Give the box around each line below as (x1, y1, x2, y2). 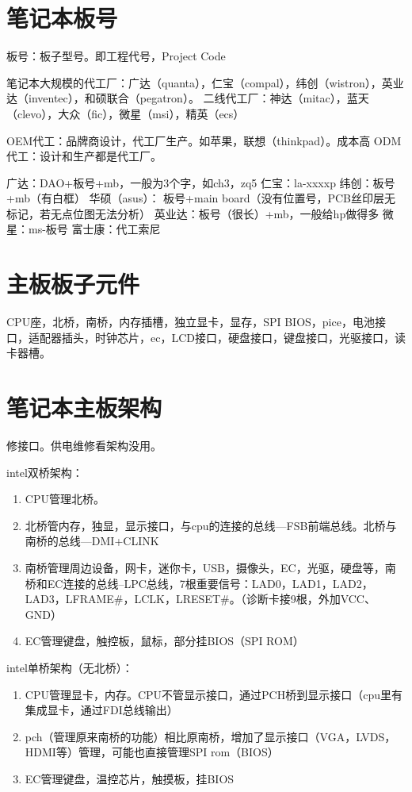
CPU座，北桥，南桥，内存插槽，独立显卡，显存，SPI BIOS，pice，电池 (6, 313, 375, 330)
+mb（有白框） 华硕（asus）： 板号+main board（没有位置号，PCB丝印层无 (6, 190, 395, 206)
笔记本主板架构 (6, 391, 162, 424)
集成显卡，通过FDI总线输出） (25, 702, 178, 718)
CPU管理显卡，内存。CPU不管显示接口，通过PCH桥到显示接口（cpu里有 (25, 686, 403, 702)
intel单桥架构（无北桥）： (6, 659, 133, 676)
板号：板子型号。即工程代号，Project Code (6, 48, 226, 64)
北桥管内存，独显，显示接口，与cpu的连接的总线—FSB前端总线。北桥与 (25, 517, 397, 533)
